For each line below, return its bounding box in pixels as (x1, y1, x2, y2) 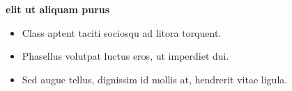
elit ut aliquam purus (6, 2, 110, 16)
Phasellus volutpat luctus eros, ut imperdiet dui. (22, 49, 229, 63)
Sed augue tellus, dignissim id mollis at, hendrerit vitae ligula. (22, 72, 288, 86)
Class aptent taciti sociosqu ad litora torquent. (22, 25, 222, 40)
